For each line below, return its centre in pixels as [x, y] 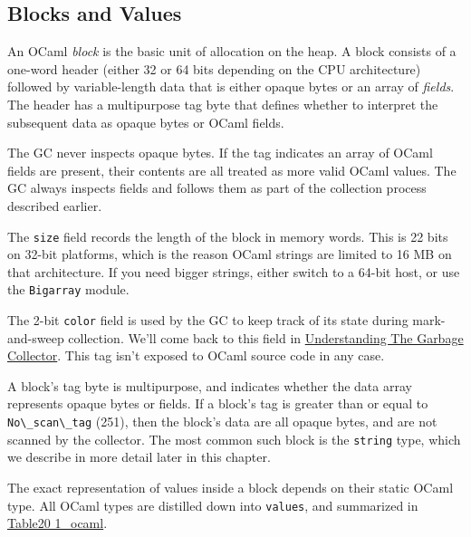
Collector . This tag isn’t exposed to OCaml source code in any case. [196, 355]
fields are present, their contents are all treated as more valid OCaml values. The [232, 170]
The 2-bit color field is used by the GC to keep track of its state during [208, 320]
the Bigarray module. [68, 289]
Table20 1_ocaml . [58, 523]
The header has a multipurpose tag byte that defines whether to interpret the [223, 104]
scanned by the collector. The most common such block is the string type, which [234, 439]
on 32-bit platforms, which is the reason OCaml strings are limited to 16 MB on [230, 254]
